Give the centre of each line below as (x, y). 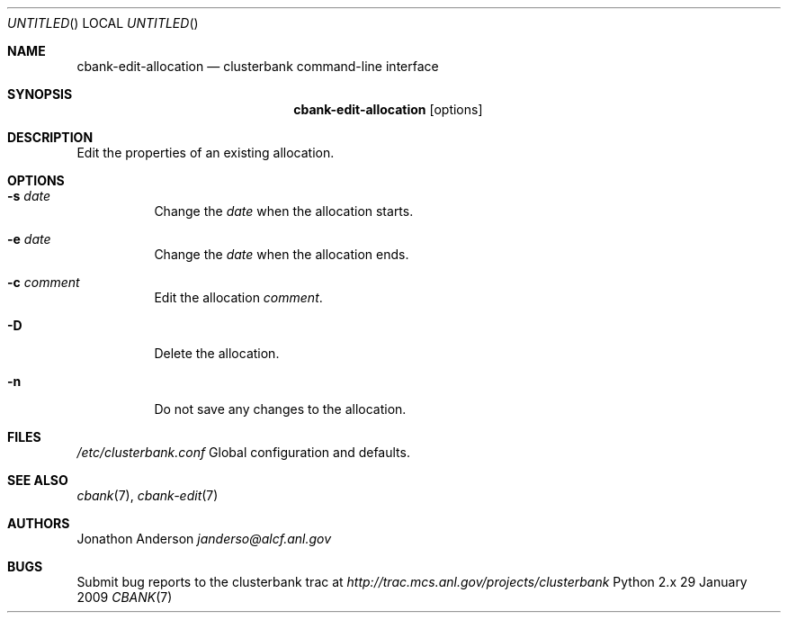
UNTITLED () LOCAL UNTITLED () (103, 23)
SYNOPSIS (40, 94)
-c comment (44, 282)
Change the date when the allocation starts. (284, 211)
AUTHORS (39, 523)
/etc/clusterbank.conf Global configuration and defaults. (243, 452)
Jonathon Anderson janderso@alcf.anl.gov (204, 539)
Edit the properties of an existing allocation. (206, 153)
